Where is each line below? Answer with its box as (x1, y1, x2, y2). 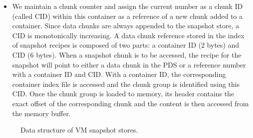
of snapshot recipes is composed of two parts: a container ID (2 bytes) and (12, 40, 239, 50)
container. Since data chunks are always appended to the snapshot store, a (12, 20, 240, 31)
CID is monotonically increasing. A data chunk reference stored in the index (12, 30, 245, 40)
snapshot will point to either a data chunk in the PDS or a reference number (12, 59, 246, 69)
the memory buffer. (12, 108, 71, 118)
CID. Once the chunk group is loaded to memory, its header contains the (12, 88, 234, 99)
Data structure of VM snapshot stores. (20, 125, 138, 135)
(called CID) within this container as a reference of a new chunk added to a (12, 10, 243, 21)
